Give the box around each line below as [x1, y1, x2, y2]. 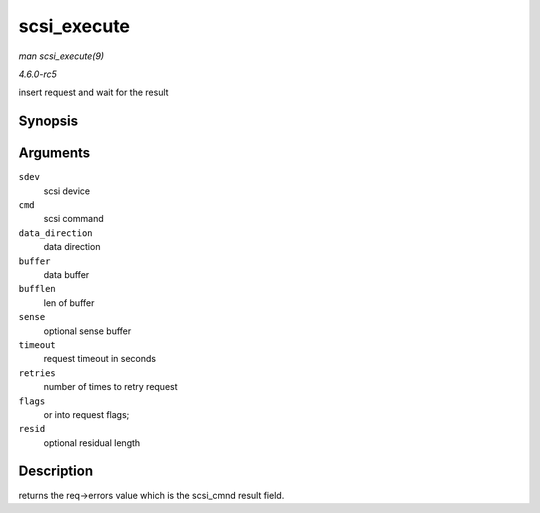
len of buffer [43, 296, 95, 309]
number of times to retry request [43, 381, 179, 393]
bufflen [18, 283, 57, 295]
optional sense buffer [43, 325, 132, 337]
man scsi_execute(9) [18, 50, 105, 62]
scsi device [43, 185, 90, 197]
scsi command [43, 213, 104, 225]
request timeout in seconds [43, 353, 157, 365]
